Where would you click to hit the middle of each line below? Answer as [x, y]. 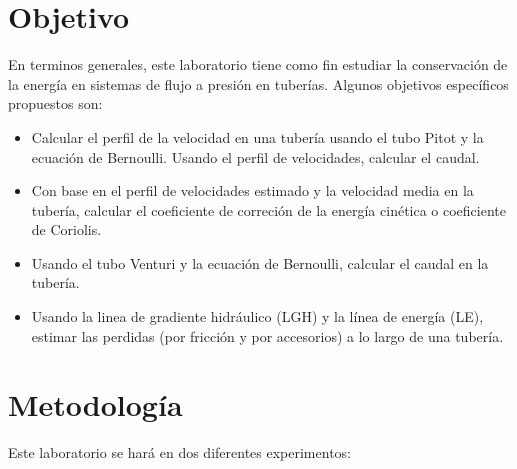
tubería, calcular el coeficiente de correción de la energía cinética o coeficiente [268, 209]
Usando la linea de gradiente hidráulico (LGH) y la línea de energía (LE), [257, 316]
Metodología [95, 404]
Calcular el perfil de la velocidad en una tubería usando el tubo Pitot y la [257, 136]
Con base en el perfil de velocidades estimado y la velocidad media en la [252, 190]
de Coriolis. [66, 229]
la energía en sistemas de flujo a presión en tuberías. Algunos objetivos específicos [258, 83]
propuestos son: [55, 103]
